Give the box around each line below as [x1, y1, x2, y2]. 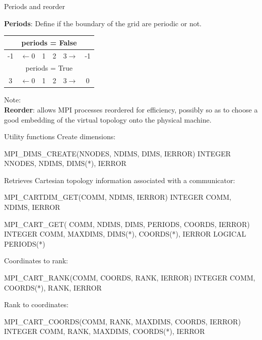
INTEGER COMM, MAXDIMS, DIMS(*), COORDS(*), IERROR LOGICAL [4, 229, 246, 239]
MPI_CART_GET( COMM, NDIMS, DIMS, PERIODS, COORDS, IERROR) [4, 218, 250, 229]
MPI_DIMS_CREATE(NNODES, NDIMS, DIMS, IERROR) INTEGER [4, 148, 231, 158]
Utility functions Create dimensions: [4, 131, 116, 142]
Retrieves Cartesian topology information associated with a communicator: [4, 175, 235, 185]
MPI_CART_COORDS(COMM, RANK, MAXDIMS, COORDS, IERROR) [4, 316, 241, 326]
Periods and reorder [4, 1, 65, 11]
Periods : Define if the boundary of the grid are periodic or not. [4, 18, 202, 28]
